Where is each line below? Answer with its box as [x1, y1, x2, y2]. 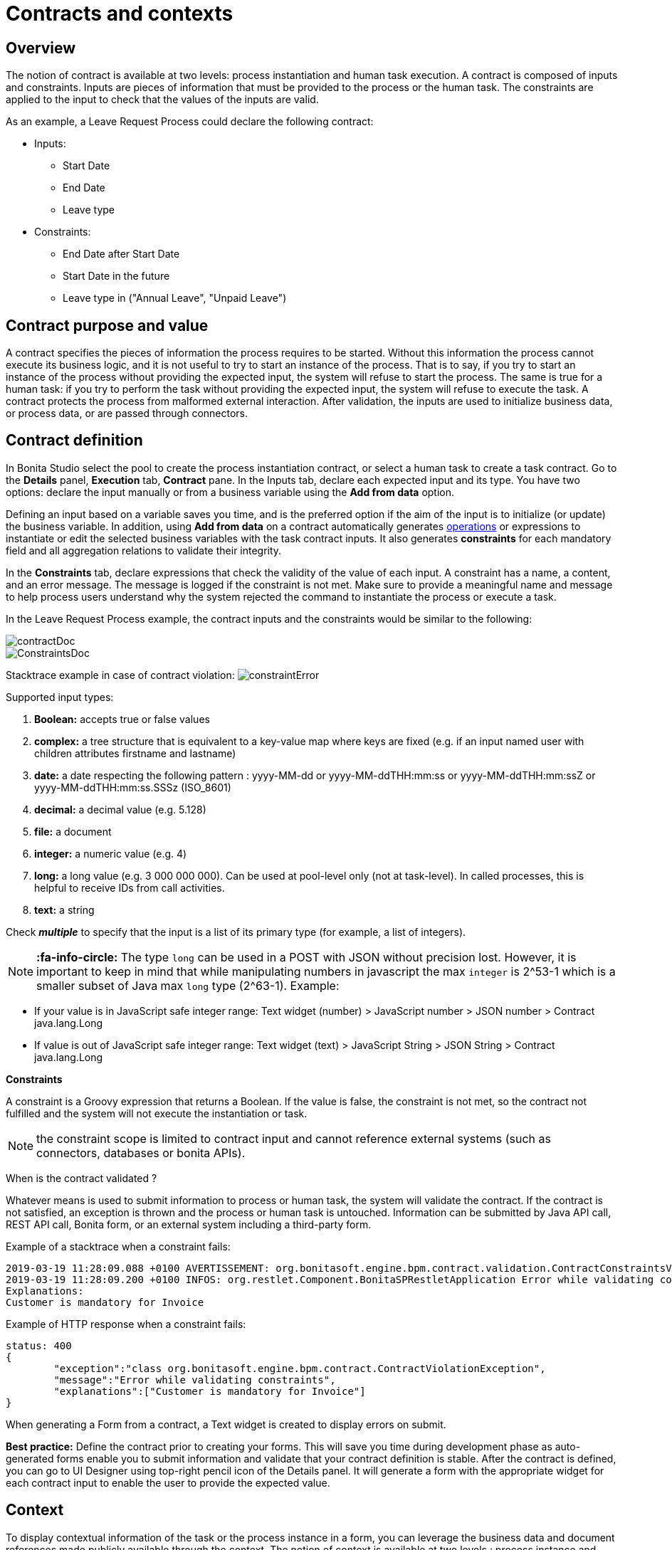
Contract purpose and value [6, 316, 209, 334]
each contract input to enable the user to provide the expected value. [6, 1476, 330, 1489]
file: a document [34, 825, 112, 838]
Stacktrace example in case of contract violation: [6, 668, 235, 681]
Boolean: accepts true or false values [34, 712, 210, 725]
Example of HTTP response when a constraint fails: [6, 1317, 246, 1330]
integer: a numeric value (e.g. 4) [34, 847, 187, 860]
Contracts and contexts [6, 1, 233, 26]
